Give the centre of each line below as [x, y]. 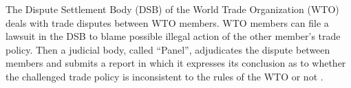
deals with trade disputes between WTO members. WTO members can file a [167, 22]
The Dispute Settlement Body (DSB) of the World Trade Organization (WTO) [172, 9]
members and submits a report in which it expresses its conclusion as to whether [176, 63]
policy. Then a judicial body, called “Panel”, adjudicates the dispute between [168, 49]
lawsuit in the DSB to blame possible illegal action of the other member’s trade [173, 36]
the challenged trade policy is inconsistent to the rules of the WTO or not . [164, 76]
